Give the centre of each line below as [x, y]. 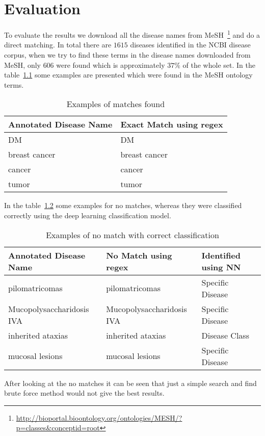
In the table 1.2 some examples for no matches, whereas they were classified [123, 205]
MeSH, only [22, 65]
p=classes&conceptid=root [58, 428]
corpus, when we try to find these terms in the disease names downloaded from [127, 54]
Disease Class [225, 335]
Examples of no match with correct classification [132, 235]
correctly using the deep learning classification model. [88, 215]
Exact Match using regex [172, 124]
